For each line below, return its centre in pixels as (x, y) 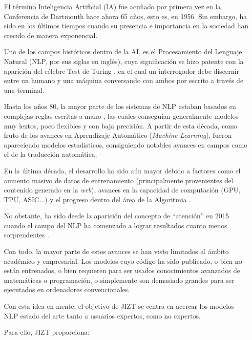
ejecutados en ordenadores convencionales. (67, 289)
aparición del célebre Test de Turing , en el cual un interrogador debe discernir (122, 71)
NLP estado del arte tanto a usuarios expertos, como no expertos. (103, 315)
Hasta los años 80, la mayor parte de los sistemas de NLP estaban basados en (120, 106)
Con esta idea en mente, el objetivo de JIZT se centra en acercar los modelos (119, 306)
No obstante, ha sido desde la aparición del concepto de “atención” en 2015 (116, 216)
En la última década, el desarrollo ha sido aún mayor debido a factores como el (122, 170)
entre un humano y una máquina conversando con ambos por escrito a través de (124, 80)
